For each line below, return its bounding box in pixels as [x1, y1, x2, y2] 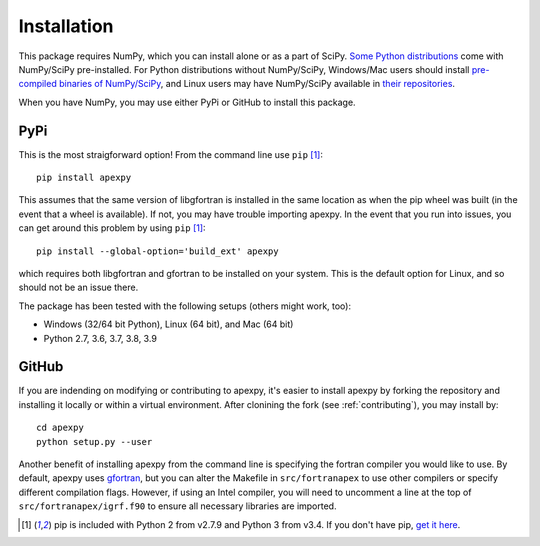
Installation [18, 15, 114, 37]
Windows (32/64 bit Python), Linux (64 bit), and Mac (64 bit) [43, 318, 294, 330]
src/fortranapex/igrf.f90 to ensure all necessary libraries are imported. [18, 500, 337, 512]
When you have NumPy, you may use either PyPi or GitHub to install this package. [18, 96, 356, 108]
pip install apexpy [36, 172, 132, 184]
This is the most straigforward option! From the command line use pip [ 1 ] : [18, 148, 324, 160]
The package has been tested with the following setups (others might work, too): [18, 300, 352, 312]
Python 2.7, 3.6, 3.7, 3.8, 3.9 [43, 332, 157, 344]
